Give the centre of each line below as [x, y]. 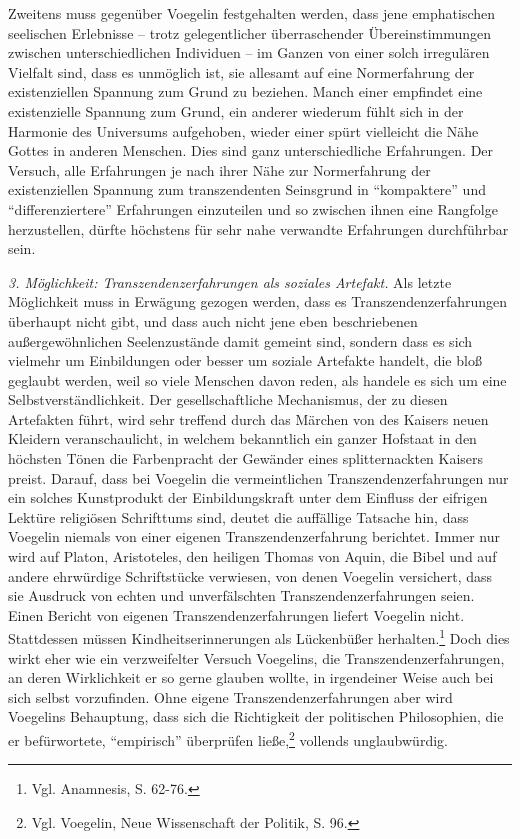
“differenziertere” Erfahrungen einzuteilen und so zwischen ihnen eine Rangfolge [253, 208]
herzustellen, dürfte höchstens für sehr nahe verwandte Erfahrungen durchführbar [258, 228]
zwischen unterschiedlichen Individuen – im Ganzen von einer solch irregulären [249, 52]
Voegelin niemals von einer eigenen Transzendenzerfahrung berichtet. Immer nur [254, 536]
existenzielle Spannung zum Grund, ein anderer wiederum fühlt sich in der [236, 110]
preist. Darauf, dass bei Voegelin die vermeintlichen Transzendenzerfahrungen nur [258, 477]
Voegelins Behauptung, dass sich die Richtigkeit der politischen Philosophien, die [256, 716]
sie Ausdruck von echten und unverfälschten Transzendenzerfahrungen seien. [241, 595]
